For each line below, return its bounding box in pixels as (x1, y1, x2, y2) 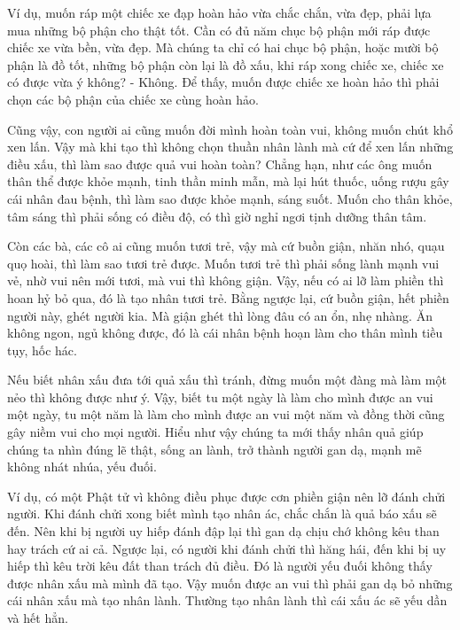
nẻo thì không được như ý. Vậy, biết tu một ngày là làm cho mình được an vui (7, 387, 433, 406)
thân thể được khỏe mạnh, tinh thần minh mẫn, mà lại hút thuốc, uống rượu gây (7, 172, 449, 191)
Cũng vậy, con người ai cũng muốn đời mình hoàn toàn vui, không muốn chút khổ (7, 120, 453, 138)
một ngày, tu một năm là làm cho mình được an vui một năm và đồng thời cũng (7, 405, 445, 424)
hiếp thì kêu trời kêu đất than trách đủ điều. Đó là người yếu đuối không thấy (7, 556, 433, 575)
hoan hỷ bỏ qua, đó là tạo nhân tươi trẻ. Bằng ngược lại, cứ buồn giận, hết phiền (7, 288, 449, 307)
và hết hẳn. (7, 609, 68, 626)
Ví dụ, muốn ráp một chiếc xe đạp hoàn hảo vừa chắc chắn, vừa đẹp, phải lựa (7, 4, 432, 21)
